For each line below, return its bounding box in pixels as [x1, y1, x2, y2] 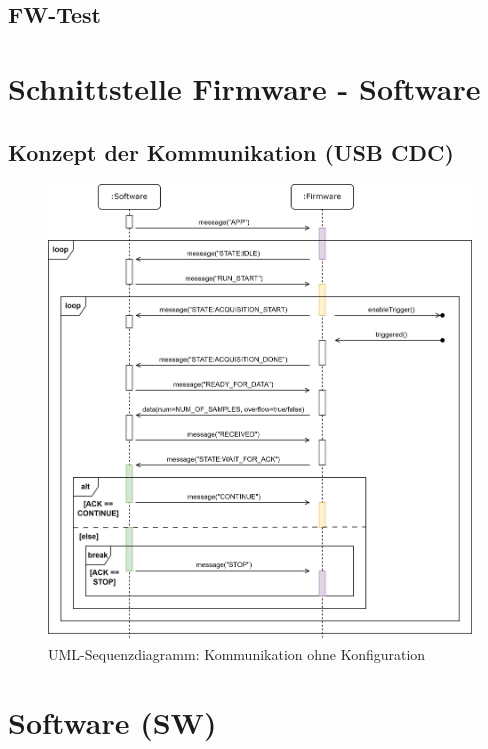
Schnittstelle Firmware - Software [8, 67, 481, 108]
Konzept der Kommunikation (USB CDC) [8, 136, 454, 167]
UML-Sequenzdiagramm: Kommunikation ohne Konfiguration [48, 643, 426, 664]
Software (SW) [8, 702, 217, 743]
